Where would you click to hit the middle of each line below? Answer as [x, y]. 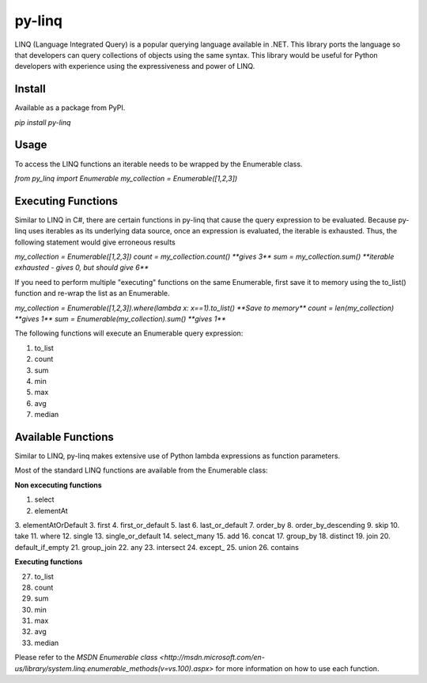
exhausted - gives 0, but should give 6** [82, 268]
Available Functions [64, 436]
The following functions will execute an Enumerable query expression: [129, 333]
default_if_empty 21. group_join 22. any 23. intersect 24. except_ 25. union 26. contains [157, 547]
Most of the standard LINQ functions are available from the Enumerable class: [141, 470]
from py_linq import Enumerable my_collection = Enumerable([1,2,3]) [126, 178]
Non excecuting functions [58, 485]
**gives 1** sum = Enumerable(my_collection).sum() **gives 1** [120, 319]
